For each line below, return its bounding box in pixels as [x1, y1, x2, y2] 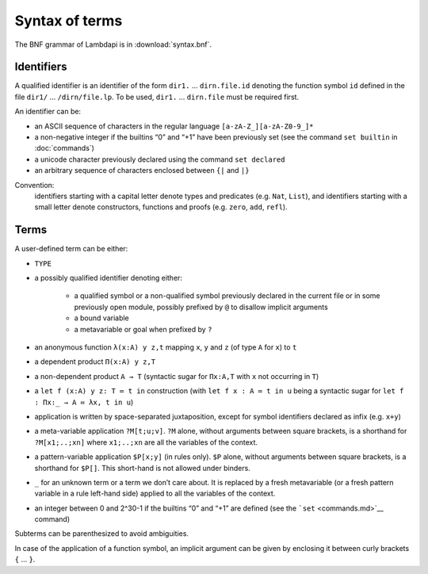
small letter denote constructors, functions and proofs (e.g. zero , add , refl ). [34, 202, 289, 212]
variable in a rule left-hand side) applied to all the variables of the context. [34, 488, 276, 499]
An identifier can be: [14, 107, 82, 117]
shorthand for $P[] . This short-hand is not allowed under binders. [34, 463, 251, 473]
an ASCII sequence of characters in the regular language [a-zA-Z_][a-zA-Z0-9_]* [34, 121, 314, 131]
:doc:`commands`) [34, 143, 95, 153]
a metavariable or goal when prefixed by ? [74, 324, 212, 334]
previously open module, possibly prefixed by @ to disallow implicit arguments [74, 302, 328, 312]
